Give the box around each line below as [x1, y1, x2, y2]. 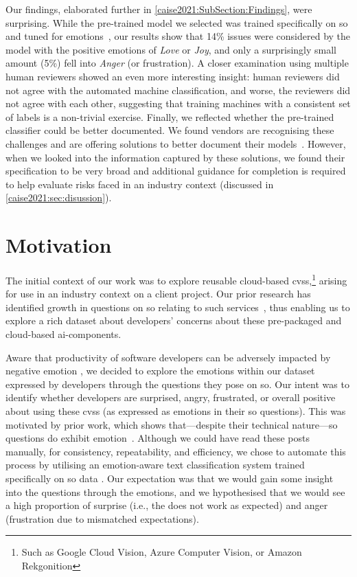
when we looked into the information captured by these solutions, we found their [5, 150, 345, 164]
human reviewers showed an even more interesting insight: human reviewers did [5, 69, 340, 83]
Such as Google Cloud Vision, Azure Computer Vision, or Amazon [21, 545, 302, 559]
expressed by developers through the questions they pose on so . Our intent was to [5, 376, 349, 391]
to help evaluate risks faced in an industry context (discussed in [5, 177, 274, 191]
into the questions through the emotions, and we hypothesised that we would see [5, 484, 345, 499]
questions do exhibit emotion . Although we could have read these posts [5, 431, 310, 445]
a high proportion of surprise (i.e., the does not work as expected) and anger [5, 498, 328, 512]
